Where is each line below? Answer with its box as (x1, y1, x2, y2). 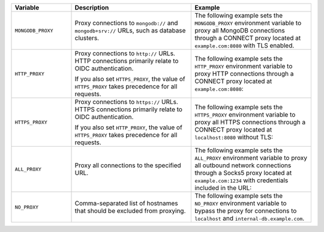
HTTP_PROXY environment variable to (194, 62, 293, 70)
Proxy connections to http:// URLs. (74, 49, 175, 57)
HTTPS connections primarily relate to (74, 105, 183, 114)
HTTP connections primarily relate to (74, 57, 179, 65)
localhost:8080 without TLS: (194, 133, 273, 141)
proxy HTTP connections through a (194, 70, 294, 78)
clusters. (74, 34, 99, 42)
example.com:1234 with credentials (194, 176, 289, 185)
